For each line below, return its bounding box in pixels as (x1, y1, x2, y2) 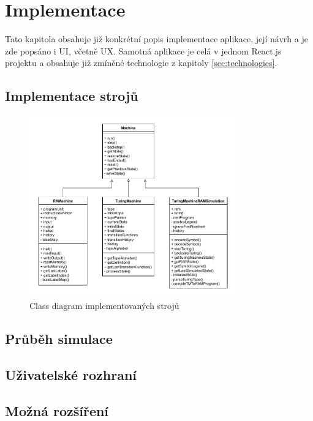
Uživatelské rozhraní (5, 365, 137, 384)
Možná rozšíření (5, 401, 109, 420)
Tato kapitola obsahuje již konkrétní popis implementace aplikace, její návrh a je (5, 32, 308, 45)
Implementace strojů (5, 86, 138, 105)
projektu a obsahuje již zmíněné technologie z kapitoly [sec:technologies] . (5, 56, 277, 69)
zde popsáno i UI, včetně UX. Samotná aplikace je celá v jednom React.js (5, 44, 282, 57)
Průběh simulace (5, 329, 113, 348)
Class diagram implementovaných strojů (29, 299, 179, 312)
